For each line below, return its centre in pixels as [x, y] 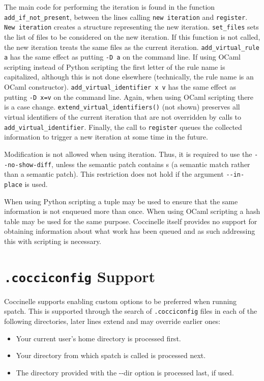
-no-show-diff [28, 165]
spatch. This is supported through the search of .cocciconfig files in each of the [131, 311]
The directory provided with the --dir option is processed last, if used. [125, 372]
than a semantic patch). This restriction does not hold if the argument [114, 174]
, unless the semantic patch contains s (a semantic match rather [151, 164]
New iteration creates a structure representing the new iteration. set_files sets [131, 27]
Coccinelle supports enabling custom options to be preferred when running [121, 301]
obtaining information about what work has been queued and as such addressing [130, 231]
